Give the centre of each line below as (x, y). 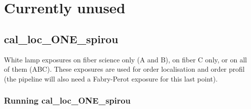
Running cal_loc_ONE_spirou (67, 100)
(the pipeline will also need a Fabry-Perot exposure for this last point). (111, 78)
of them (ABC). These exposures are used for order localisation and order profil (124, 69)
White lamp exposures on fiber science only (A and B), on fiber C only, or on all (125, 59)
